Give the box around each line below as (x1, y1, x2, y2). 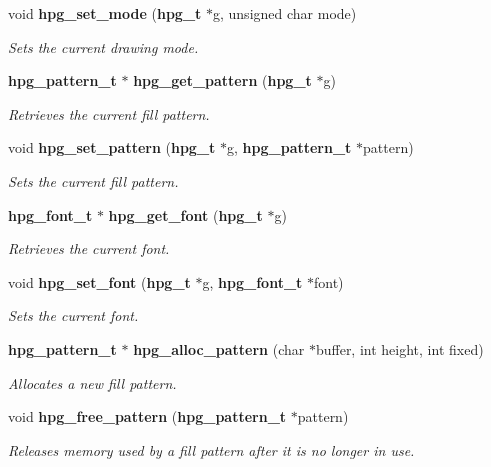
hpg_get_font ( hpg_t (108, 204, 263, 225)
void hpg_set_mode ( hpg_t (8, 3, 202, 23)
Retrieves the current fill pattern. (8, 103, 210, 124)
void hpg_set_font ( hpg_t (8, 271, 191, 292)
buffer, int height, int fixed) (315, 338, 484, 359)
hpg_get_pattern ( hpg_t (133, 70, 312, 91)
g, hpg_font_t (202, 271, 303, 292)
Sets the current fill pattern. (8, 170, 179, 191)
